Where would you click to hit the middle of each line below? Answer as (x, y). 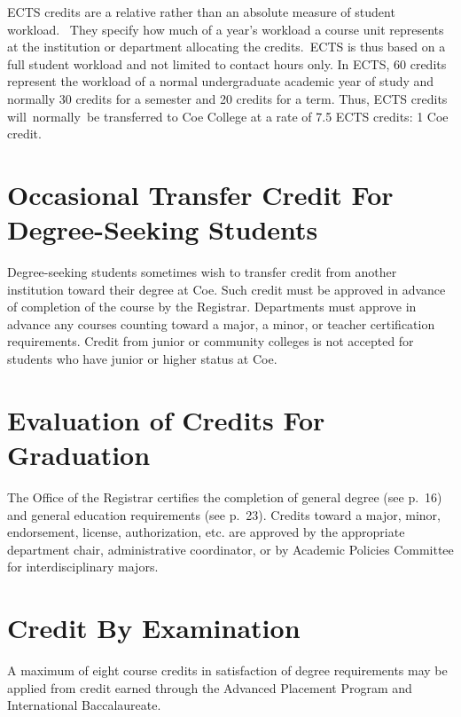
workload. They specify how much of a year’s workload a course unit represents (226, 29)
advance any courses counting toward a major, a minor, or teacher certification (221, 323)
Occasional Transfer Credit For (200, 194)
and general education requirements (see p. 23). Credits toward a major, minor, (224, 514)
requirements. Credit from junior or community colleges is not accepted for (211, 341)
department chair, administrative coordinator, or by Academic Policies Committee (230, 549)
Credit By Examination (154, 628)
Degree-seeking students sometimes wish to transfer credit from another (202, 272)
